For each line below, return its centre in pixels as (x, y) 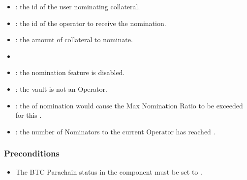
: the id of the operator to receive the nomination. (91, 23)
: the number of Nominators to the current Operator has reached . (115, 131)
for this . (29, 115)
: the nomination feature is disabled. (70, 72)
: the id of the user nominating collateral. (78, 6)
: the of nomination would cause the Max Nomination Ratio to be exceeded (129, 105)
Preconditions (32, 153)
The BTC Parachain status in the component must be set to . (109, 171)
